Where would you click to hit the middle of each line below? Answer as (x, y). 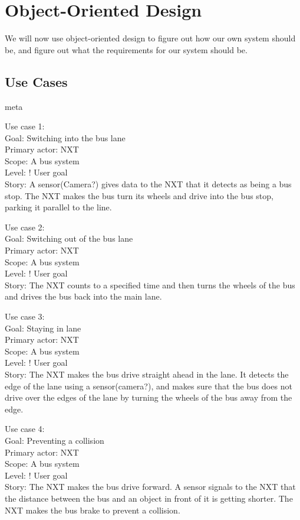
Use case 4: (25, 429)
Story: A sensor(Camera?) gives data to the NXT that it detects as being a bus (148, 184)
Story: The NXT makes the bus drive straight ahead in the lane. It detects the (147, 374)
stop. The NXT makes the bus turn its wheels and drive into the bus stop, (139, 195)
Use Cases (36, 81)
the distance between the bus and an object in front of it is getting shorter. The (149, 498)
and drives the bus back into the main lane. (83, 296)
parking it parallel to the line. (58, 207)
